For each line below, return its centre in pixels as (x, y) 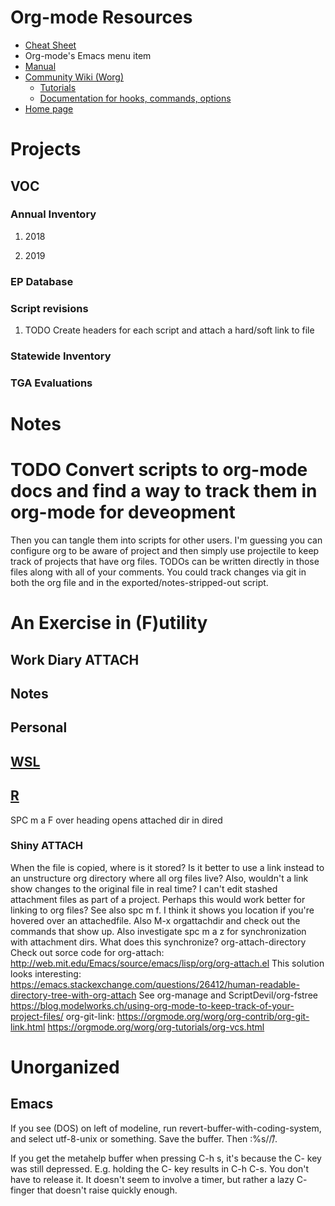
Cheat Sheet (50, 45)
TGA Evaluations (51, 383)
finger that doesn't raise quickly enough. (94, 1190)
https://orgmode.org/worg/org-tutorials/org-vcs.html (156, 1027)
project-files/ (37, 1016)
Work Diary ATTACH (75, 659)
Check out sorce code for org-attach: (87, 952)
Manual (40, 66)
